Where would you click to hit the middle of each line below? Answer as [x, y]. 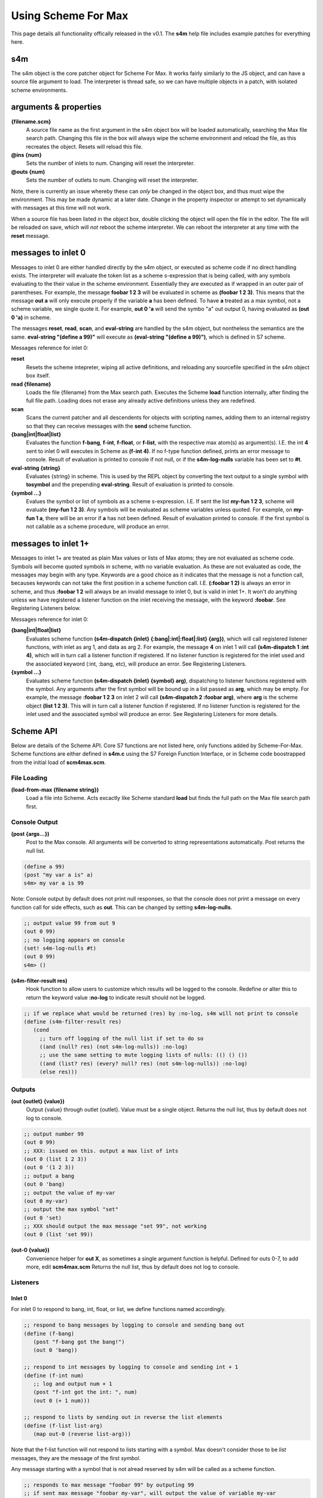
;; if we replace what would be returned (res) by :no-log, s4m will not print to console [161, 1013]
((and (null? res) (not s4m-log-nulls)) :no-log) [113, 1047]
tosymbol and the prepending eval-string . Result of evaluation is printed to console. [130, 485]
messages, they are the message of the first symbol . [76, 1458]
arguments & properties [56, 107]
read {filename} [31, 384]
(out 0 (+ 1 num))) [62, 1400]
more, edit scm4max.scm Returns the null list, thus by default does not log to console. [133, 1267]
